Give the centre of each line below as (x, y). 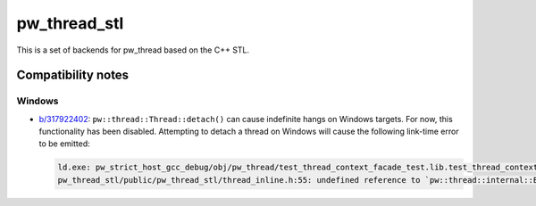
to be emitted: (65, 144)
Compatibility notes (73, 75)
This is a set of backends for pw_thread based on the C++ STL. (133, 50)
